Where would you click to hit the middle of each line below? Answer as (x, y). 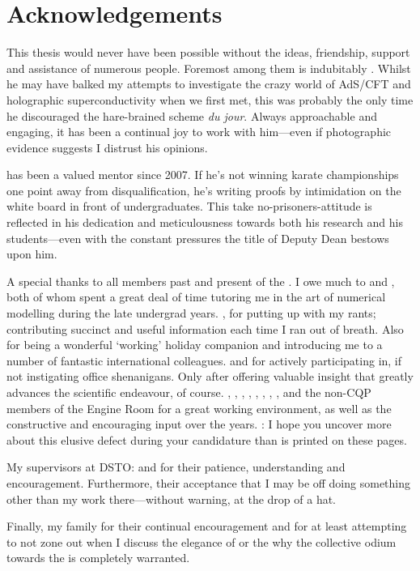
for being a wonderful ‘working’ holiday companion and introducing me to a (195, 345)
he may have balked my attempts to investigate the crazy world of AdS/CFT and (209, 84)
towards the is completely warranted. (98, 558)
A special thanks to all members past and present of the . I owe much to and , (201, 281)
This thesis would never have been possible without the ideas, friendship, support (208, 52)
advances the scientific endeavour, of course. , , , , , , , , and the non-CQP (189, 392)
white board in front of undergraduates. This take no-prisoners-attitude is (189, 206)
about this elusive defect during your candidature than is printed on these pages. (207, 439)
